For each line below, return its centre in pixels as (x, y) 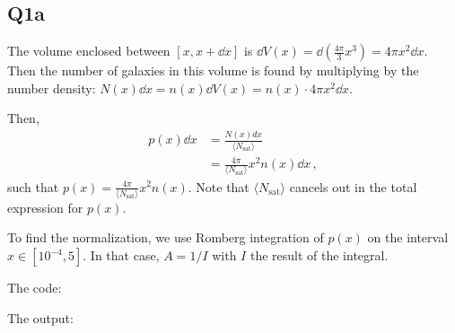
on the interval (408, 237)
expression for (45, 207)
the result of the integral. (319, 255)
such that (33, 186)
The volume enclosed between (89, 51)
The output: (40, 317)
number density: (52, 88)
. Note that (219, 186)
